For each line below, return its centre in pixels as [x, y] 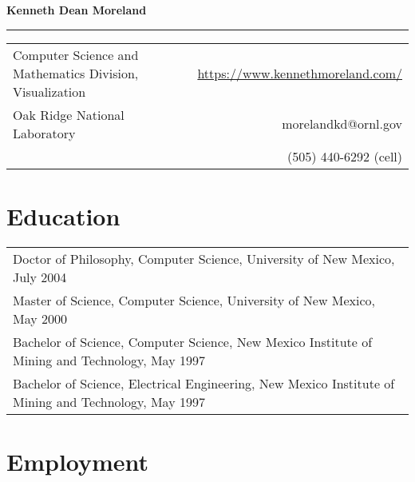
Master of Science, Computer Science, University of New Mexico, [194, 300]
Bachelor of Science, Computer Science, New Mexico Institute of [193, 341]
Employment [78, 461]
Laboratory [44, 133]
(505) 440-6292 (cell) [345, 156]
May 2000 [40, 318]
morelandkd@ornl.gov [342, 124]
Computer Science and [76, 54]
